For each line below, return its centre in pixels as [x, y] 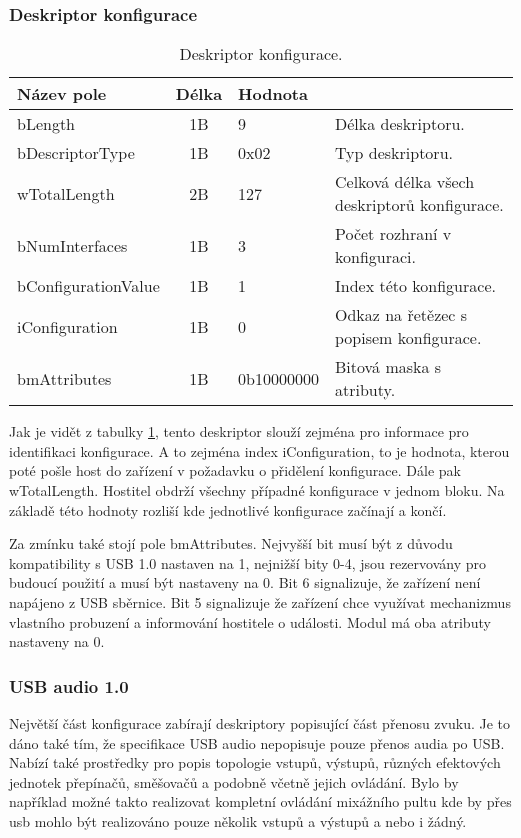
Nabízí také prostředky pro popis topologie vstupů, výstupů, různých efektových [255, 762]
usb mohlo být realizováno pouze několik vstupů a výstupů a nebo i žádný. [238, 820]
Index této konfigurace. [415, 286]
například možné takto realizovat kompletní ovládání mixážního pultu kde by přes [260, 801]
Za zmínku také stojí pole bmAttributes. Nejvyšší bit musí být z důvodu [231, 543]
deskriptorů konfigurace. [419, 205]
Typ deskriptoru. [394, 153]
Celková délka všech [405, 182]
